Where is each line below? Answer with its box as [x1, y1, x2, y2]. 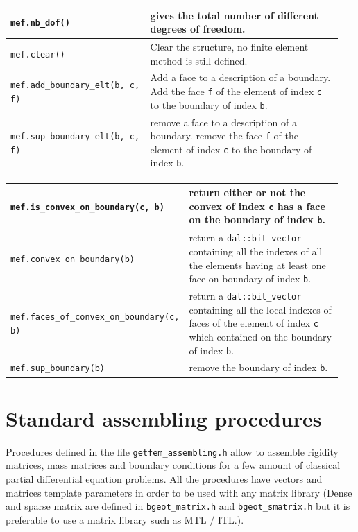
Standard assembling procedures [6, 404, 322, 432]
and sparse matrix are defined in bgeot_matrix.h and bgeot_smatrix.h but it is [6, 499, 350, 513]
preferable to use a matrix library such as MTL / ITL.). [6, 512, 244, 526]
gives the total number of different [150, 8, 318, 22]
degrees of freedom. [150, 22, 246, 36]
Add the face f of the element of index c [150, 83, 322, 98]
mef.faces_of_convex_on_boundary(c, [10, 312, 180, 323]
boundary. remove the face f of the [150, 128, 298, 143]
